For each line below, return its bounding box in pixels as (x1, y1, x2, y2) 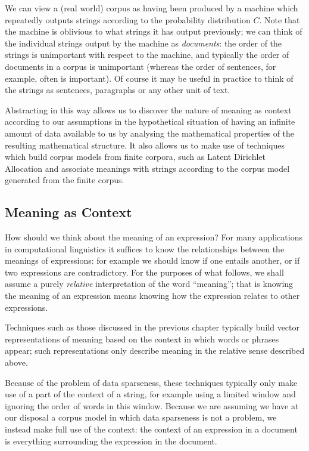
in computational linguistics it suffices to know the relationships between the (5, 242, 285, 255)
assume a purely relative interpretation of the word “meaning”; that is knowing (5, 277, 294, 290)
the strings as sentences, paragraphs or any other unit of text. (5, 84, 230, 96)
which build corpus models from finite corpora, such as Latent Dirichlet (5, 150, 266, 163)
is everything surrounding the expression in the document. (5, 434, 217, 447)
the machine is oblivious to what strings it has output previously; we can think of (5, 25, 302, 38)
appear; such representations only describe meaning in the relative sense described (5, 344, 305, 357)
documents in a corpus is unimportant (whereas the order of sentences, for (5, 60, 276, 72)
